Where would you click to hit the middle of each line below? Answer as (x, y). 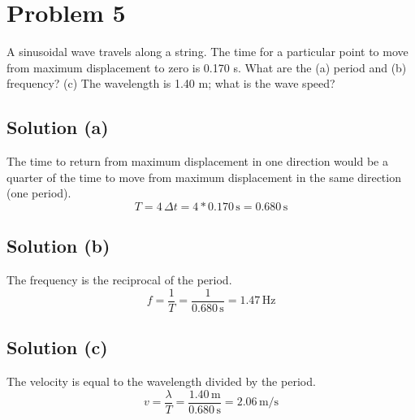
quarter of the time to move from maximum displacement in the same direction (204, 177)
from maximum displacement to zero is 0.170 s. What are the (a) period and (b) (207, 67)
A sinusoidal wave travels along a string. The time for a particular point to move (207, 52)
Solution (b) (58, 246)
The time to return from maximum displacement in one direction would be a (197, 161)
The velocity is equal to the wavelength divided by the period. (161, 381)
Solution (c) (57, 347)
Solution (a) (58, 127)
